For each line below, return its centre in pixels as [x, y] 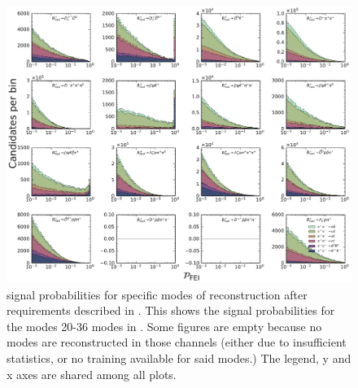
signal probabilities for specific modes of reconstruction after [157, 294]
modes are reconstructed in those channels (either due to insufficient [177, 342]
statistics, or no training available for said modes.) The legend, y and [179, 357]
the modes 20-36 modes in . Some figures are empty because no [164, 326]
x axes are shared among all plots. [92, 374]
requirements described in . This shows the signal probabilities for [171, 310]
